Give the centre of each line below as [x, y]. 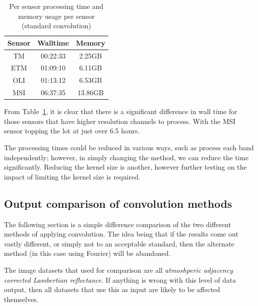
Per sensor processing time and [56, 6]
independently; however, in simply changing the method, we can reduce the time [126, 157]
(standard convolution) [56, 26]
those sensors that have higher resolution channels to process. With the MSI [120, 121]
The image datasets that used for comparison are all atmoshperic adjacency [119, 270]
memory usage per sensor [56, 16]
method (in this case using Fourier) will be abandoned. [87, 253]
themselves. [21, 299]
